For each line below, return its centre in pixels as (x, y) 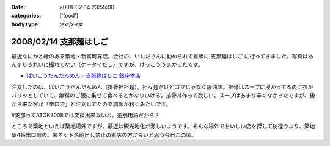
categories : (26, 16)
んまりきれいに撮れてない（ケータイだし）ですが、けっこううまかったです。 (107, 64)
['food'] (69, 16)
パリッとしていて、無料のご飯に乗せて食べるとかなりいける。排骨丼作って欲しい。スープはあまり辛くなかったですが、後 (163, 96)
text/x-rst (71, 24)
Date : (18, 7)
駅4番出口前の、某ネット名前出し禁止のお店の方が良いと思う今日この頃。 (104, 134)
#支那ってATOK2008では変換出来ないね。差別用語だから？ (86, 115)
